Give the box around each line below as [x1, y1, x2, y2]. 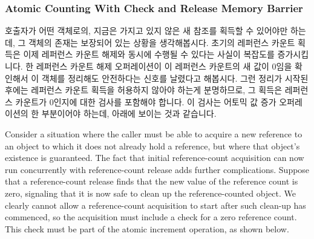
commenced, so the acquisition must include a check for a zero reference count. [5, 211, 297, 223]
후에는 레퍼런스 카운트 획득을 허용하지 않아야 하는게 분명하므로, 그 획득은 [5, 83, 283, 96]
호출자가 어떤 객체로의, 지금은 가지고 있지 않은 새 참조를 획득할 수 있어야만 [5, 24, 288, 37]
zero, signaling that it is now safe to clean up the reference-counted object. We [5, 186, 296, 199]
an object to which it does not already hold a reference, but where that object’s [5, 139, 300, 152]
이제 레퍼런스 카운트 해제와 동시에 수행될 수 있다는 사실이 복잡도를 [23, 48, 275, 61]
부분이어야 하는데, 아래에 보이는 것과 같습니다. [41, 107, 217, 120]
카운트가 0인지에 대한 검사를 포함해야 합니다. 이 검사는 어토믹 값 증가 [15, 95, 276, 108]
